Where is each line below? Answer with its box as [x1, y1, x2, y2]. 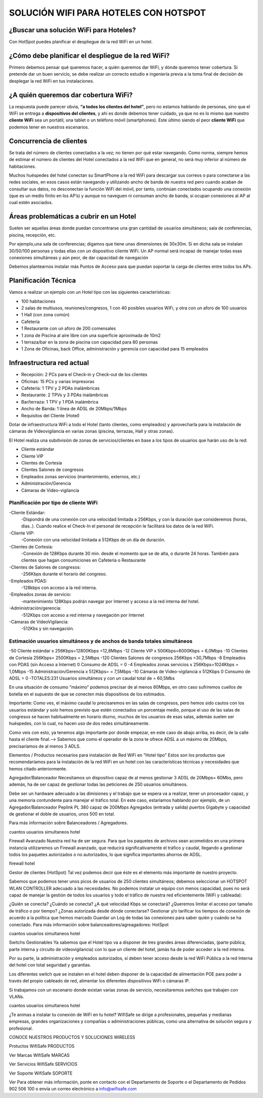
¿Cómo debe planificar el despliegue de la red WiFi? [9, 51, 170, 60]
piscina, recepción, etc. [9, 232, 56, 238]
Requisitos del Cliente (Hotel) [21, 412, 80, 418]
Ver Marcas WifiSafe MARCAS [9, 1052, 70, 1058]
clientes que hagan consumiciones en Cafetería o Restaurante [21, 557, 146, 563]
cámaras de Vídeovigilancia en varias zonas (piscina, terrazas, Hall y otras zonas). [9, 428, 174, 434]
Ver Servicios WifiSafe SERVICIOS [9, 1061, 78, 1067]
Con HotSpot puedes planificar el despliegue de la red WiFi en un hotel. [9, 39, 153, 45]
